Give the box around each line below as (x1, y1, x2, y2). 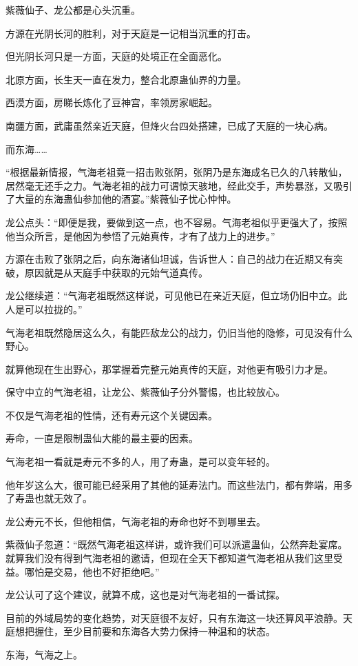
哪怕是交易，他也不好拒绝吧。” (24, 564, 160, 578)
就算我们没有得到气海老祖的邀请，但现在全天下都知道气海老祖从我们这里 (6, 551, 333, 565)
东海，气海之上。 (6, 647, 83, 661)
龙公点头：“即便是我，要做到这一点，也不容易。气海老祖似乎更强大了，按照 (6, 214, 348, 229)
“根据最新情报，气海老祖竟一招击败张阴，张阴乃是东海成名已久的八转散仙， (6, 165, 348, 179)
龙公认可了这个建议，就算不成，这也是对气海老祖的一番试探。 (6, 587, 285, 602)
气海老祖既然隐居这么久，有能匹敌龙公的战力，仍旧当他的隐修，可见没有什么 (6, 325, 352, 339)
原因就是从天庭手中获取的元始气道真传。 (24, 265, 208, 279)
